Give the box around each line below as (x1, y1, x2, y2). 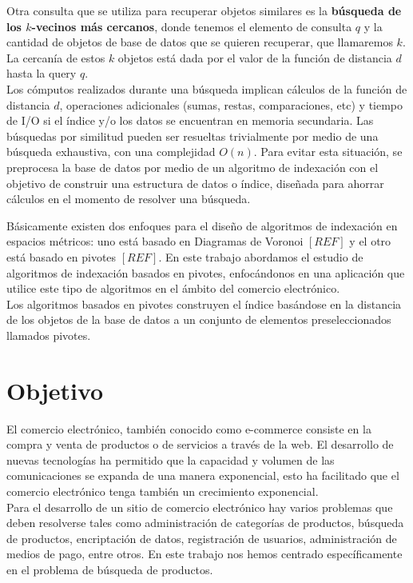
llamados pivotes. (6, 326, 91, 343)
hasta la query (6, 65, 77, 82)
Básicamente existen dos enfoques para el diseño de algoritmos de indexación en (6, 217, 398, 234)
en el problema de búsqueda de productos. (6, 561, 213, 577)
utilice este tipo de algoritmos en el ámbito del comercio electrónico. (6, 280, 340, 297)
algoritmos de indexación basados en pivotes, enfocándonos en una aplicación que (6, 264, 405, 281)
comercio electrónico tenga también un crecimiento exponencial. (6, 482, 319, 499)
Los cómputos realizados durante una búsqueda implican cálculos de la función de (6, 80, 407, 97)
